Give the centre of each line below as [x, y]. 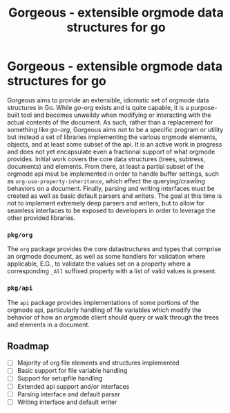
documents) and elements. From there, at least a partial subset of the [106, 166]
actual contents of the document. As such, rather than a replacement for [110, 122]
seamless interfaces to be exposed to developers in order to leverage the [111, 210]
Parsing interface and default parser [69, 394]
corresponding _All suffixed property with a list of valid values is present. [112, 271]
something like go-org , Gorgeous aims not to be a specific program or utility [115, 129]
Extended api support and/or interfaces [73, 386]
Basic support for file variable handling [72, 371]
